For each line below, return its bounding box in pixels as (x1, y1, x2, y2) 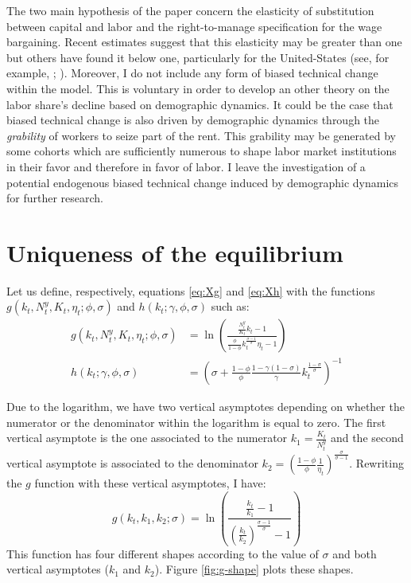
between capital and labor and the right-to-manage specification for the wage (6, 18, 382, 34)
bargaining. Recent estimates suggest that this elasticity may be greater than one (6, 33, 402, 50)
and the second (330, 429, 404, 446)
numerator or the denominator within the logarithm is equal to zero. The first (6, 413, 386, 430)
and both (332, 545, 377, 561)
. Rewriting (349, 455, 404, 471)
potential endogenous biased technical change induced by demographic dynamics (6, 174, 399, 190)
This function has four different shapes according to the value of (6, 545, 319, 561)
